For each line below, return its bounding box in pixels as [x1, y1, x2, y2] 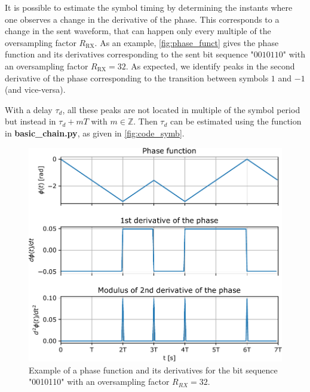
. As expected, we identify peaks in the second [125, 59, 295, 72]
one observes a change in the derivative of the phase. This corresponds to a [5, 13, 280, 25]
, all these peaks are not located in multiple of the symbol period [62, 103, 300, 116]
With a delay [5, 103, 53, 116]
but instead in [5, 115, 56, 127]
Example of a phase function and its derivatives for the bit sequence [29, 363, 278, 376]
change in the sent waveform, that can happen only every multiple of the [5, 25, 271, 37]
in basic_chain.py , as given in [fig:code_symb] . [5, 126, 185, 139]
